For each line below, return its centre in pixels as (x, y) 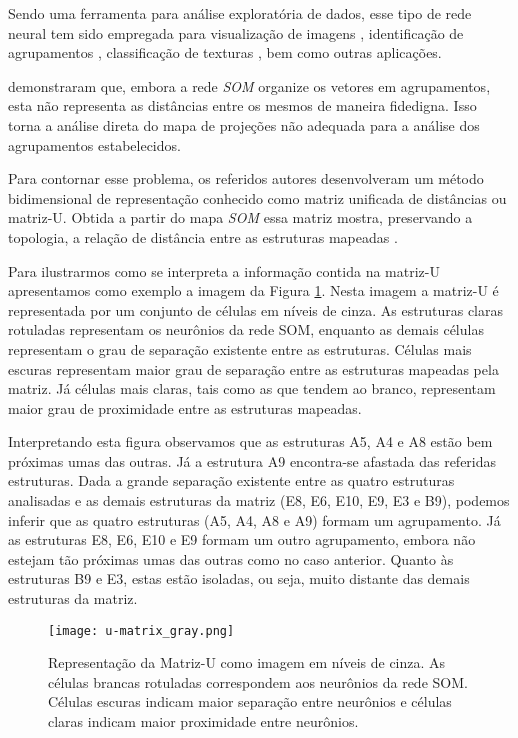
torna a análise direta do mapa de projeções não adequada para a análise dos (244, 124)
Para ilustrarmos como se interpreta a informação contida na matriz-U (224, 270)
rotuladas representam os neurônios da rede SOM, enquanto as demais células (246, 329)
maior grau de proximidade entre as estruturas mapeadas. (185, 407)
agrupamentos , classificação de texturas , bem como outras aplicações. (225, 52)
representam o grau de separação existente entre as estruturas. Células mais (240, 348)
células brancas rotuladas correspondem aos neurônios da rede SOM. (258, 681)
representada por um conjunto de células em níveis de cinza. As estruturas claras (256, 309)
